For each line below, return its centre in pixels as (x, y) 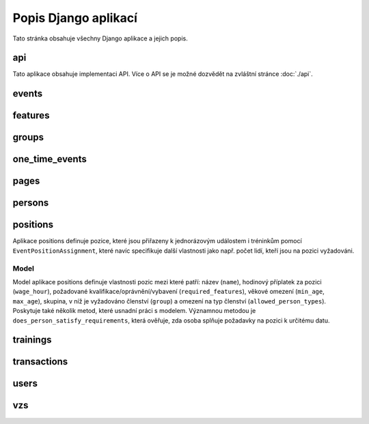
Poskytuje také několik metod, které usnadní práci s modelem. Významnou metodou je (134, 311)
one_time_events (50, 159)
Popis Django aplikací (75, 18)
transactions (40, 362)
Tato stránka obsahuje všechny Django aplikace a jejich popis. (100, 38)
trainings (32, 340)
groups (28, 137)
